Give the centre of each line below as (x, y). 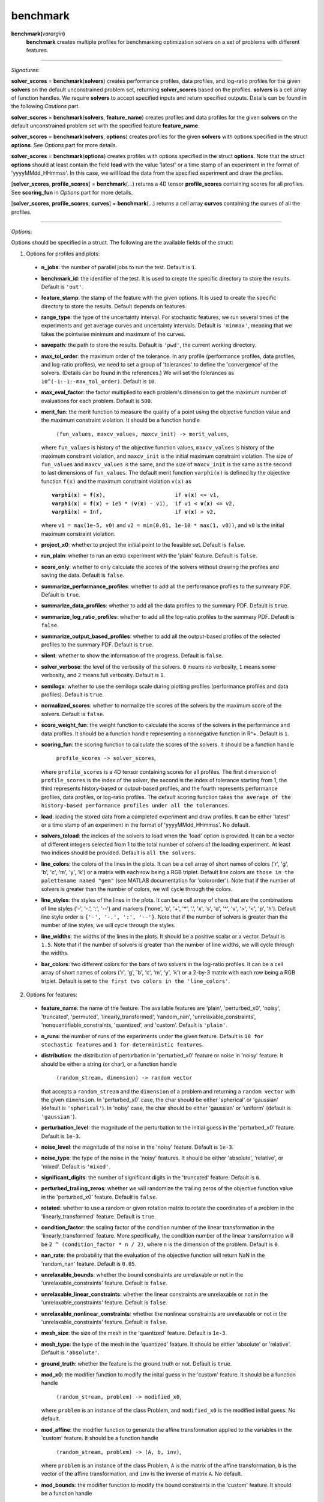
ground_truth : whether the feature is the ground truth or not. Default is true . (136, 1363)
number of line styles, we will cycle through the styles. (108, 925)
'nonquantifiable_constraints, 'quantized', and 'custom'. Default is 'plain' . (134, 1025)
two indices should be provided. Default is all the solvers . (118, 853)
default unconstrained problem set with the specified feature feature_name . (105, 126)
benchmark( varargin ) (38, 34)
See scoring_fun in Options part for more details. (72, 192)
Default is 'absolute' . (70, 1352)
